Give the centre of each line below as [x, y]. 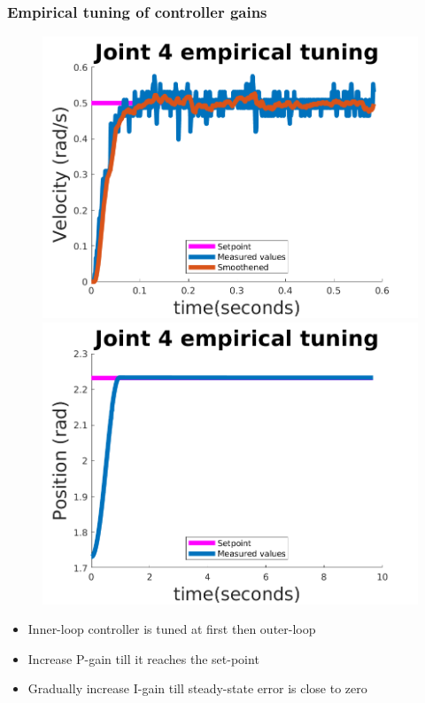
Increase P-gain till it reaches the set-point [143, 658]
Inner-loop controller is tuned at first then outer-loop [172, 629]
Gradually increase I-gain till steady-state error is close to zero [197, 688]
